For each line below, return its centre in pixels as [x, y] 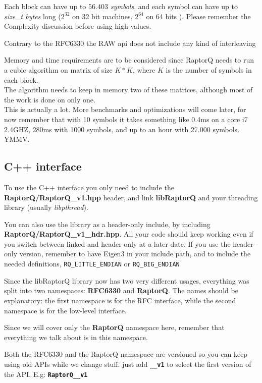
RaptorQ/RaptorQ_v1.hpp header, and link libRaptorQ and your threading [131, 197]
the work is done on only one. [50, 99]
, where [144, 69]
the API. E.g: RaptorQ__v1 [46, 374]
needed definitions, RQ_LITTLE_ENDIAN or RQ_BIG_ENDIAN [92, 264]
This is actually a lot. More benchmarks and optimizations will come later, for [125, 109]
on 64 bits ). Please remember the [198, 16]
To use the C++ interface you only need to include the [89, 187]
